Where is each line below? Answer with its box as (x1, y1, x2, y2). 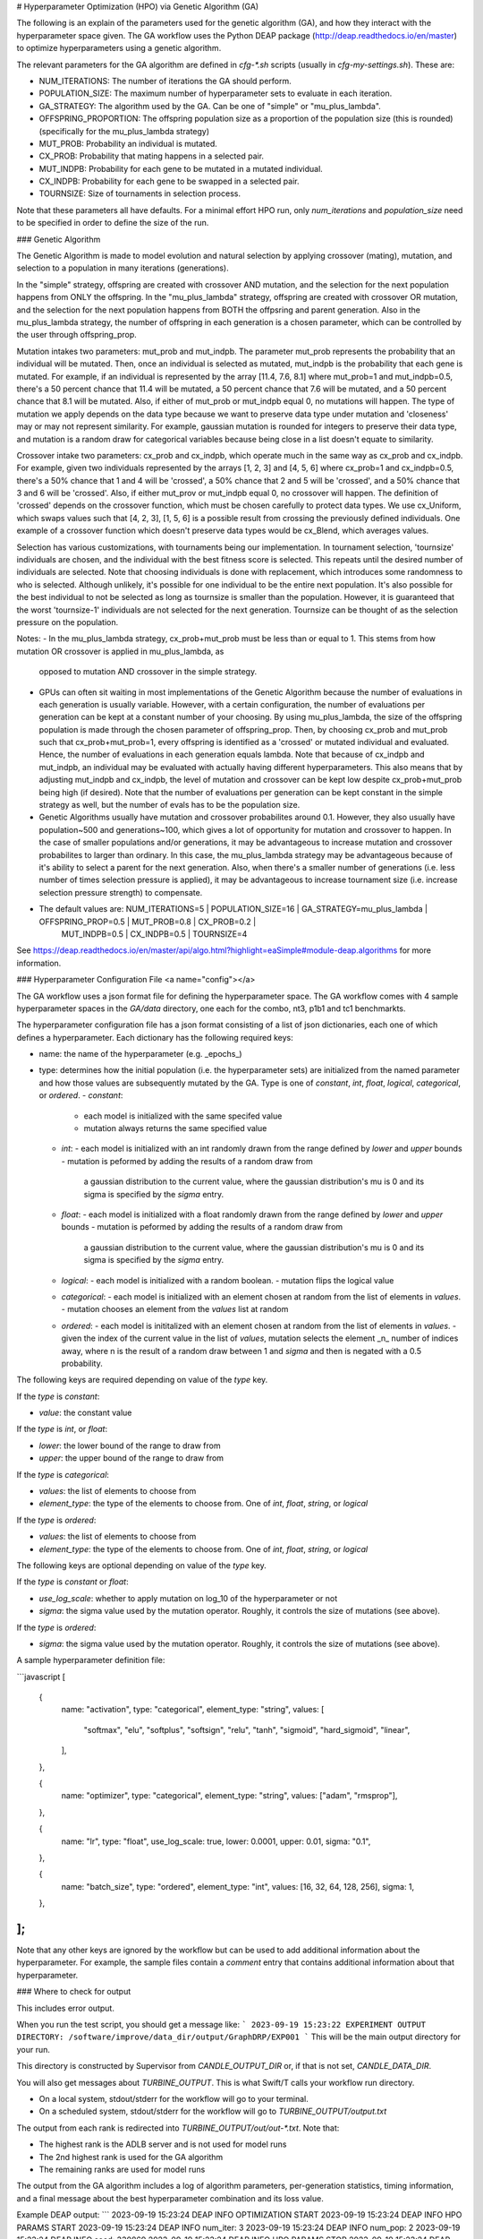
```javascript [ (16, 1671, 66, 1682)
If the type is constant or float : (16, 1576, 129, 1587)
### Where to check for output (16, 1986, 131, 1997)
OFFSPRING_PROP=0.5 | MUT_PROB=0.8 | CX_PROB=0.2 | (38, 916, 257, 927)
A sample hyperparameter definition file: (16, 1655, 165, 1666)
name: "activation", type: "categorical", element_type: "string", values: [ (61, 1704, 325, 1715)
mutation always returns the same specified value (83, 1123, 267, 1134)
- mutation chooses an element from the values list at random (61, 1304, 289, 1315)
